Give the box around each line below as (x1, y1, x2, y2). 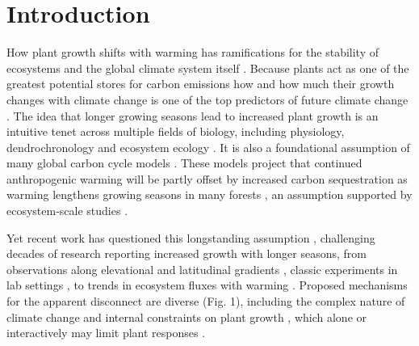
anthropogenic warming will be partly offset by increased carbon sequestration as (6, 170, 408, 187)
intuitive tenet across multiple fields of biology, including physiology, (6, 123, 345, 140)
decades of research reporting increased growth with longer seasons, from (6, 245, 367, 262)
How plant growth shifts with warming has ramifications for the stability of (6, 44, 379, 61)
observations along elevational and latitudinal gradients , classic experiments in (6, 260, 398, 277)
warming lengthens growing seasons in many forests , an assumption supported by (6, 186, 413, 203)
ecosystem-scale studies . (6, 202, 128, 219)
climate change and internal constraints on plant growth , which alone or (6, 308, 367, 325)
